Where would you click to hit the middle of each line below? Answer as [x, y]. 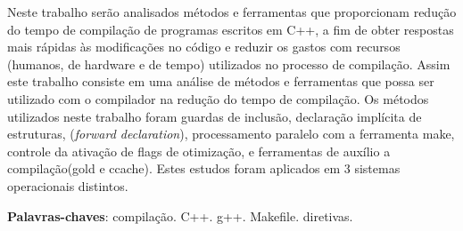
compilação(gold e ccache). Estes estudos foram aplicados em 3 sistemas [204, 168]
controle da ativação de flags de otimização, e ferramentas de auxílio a [199, 151]
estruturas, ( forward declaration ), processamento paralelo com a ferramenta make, [231, 134]
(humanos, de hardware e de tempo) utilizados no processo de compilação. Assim [229, 64]
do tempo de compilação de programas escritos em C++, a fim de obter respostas [231, 29]
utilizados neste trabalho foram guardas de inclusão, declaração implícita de [215, 116]
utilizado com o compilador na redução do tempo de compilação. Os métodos [218, 98]
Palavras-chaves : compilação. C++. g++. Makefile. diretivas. [180, 215]
